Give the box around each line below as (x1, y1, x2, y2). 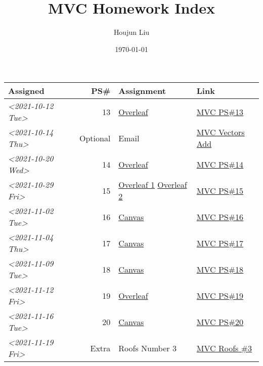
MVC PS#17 (196, 237, 244, 249)
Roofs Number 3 (118, 342, 177, 354)
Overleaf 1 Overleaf (118, 179, 187, 191)
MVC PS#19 (196, 289, 244, 301)
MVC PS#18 (196, 263, 244, 275)
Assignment (118, 85, 166, 97)
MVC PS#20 (196, 316, 244, 328)
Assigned (8, 85, 45, 97)
